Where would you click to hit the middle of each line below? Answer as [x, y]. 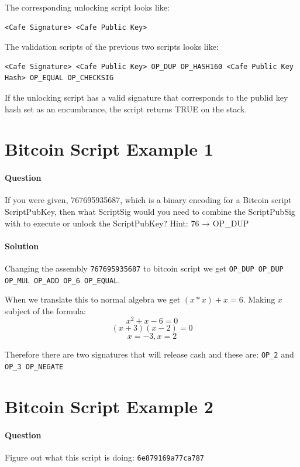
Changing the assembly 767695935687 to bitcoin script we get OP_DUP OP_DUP [144, 268]
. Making [259, 299]
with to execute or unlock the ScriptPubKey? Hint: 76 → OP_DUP [127, 223]
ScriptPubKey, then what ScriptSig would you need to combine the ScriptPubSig [150, 211]
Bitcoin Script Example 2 [109, 406]
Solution [22, 245]
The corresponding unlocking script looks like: [87, 7]
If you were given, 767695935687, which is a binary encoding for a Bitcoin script [148, 200]
